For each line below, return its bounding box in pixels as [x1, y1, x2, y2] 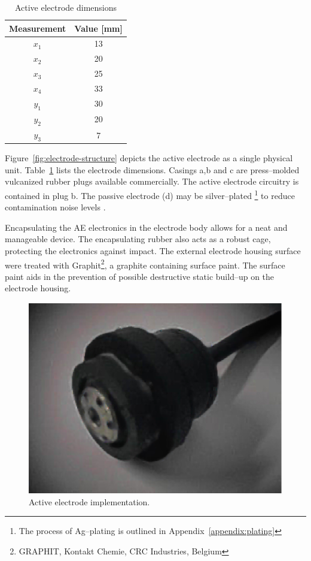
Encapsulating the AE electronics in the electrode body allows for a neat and [5, 221, 288, 233]
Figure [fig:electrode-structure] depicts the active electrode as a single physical [5, 152, 293, 164]
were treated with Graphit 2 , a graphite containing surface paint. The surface [5, 257, 285, 271]
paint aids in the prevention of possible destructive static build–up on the [5, 270, 275, 282]
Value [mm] [74, 22, 123, 34]
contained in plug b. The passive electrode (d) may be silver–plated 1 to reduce [5, 187, 295, 201]
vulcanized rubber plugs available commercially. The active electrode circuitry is [5, 175, 299, 188]
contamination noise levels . [5, 201, 106, 213]
